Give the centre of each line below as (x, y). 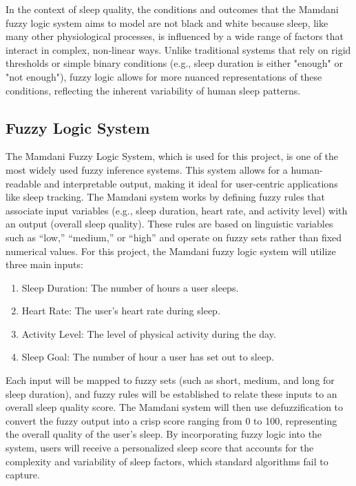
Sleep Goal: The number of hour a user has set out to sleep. (148, 357)
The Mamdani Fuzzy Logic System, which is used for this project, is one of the (172, 156)
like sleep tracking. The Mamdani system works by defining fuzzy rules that (166, 197)
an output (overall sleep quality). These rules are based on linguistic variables (169, 224)
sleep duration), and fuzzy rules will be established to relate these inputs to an (171, 393)
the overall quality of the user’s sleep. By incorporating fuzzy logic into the (164, 434)
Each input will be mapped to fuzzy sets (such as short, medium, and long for (170, 380)
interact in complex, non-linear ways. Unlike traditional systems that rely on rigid (178, 49)
